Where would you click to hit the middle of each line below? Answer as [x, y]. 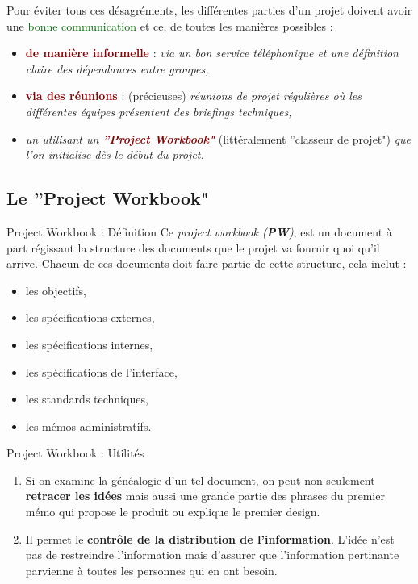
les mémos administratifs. [88, 425]
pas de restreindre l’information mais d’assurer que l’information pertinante [212, 555]
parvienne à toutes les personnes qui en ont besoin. [151, 570]
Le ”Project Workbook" [108, 198]
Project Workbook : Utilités [75, 453]
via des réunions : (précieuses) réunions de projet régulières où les [193, 96]
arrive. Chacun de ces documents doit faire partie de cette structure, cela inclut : [207, 263]
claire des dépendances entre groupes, [117, 68]
